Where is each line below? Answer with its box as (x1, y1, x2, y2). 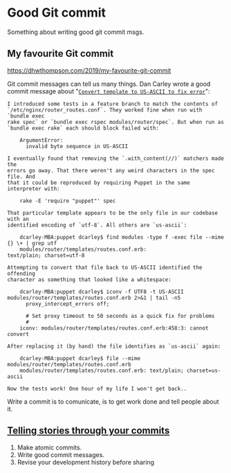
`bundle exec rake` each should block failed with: (7, 125, 159, 132)
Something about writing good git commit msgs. (7, 28, 145, 36)
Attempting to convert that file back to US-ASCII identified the (7, 264, 203, 271)
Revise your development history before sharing (17, 458, 154, 466)
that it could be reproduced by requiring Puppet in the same (7, 179, 190, 186)
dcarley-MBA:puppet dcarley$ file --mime (19, 355, 140, 362)
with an (7, 215, 30, 222)
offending (7, 270, 36, 277)
